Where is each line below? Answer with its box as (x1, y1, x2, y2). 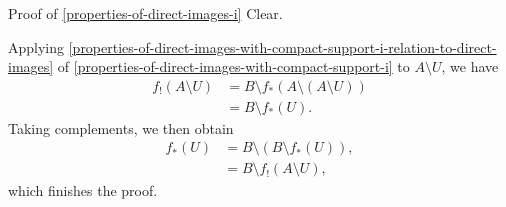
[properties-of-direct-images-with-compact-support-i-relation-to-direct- (68, 36, 497, 57)
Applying (8, 36, 65, 57)
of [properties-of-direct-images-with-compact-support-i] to (57, 56, 410, 77)
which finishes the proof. (8, 179, 158, 200)
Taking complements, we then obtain (8, 117, 234, 138)
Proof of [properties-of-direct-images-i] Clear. (8, 3, 283, 23)
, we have (441, 56, 499, 77)
